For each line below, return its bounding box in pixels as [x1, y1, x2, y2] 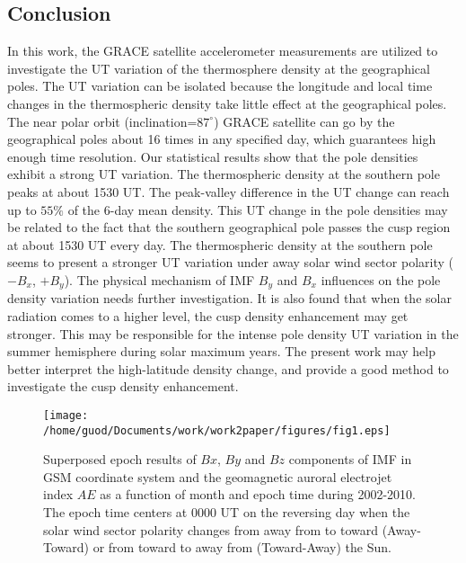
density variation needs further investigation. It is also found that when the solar [7, 289, 452, 308]
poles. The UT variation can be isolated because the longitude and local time [7, 76, 433, 95]
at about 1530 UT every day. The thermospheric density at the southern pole [7, 235, 433, 254]
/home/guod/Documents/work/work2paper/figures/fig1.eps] [43, 424, 391, 437]
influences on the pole [321, 270, 441, 289]
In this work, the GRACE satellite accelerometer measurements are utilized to [7, 41, 438, 60]
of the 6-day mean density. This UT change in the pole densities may [67, 200, 448, 219]
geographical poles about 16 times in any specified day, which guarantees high [7, 130, 436, 148]
